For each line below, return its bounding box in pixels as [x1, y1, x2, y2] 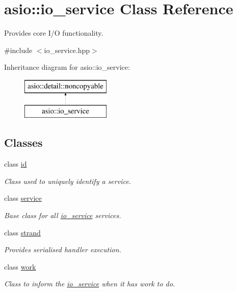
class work [4, 261, 36, 272]
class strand [4, 227, 41, 237]
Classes [4, 135, 43, 150]
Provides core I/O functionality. [4, 28, 103, 38]
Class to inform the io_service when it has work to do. [4, 278, 175, 289]
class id [4, 158, 27, 169]
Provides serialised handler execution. [4, 244, 121, 255]
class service [4, 193, 42, 203]
